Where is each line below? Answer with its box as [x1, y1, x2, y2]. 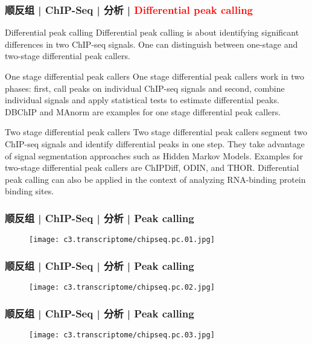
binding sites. [5, 185, 54, 197]
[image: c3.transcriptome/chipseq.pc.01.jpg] [29, 235, 215, 244]
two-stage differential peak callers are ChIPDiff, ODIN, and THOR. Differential [5, 161, 299, 174]
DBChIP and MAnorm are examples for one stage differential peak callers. [5, 105, 281, 118]
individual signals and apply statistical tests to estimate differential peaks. [5, 94, 279, 106]
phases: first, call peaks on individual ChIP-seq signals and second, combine [5, 81, 285, 94]
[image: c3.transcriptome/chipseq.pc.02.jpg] [29, 283, 215, 292]
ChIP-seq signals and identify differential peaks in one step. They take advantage [5, 137, 305, 150]
